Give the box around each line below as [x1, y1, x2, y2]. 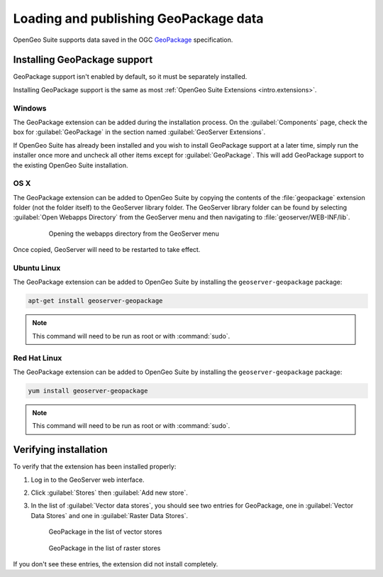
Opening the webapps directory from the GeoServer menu [48, 229, 219, 238]
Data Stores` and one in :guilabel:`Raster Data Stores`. [30, 511, 188, 520]
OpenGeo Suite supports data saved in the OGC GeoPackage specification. [13, 35, 233, 44]
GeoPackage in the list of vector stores [48, 527, 162, 536]
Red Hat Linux [13, 353, 62, 363]
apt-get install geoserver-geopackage [28, 297, 163, 305]
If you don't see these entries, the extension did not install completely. [13, 559, 218, 568]
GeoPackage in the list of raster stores [48, 544, 161, 552]
